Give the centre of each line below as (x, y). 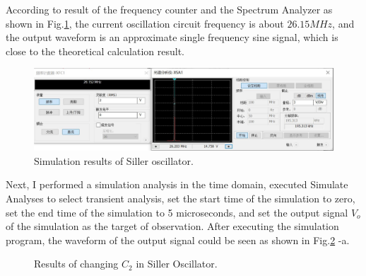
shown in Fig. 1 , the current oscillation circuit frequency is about (145, 23)
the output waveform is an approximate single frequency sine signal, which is (172, 37)
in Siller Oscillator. (177, 264)
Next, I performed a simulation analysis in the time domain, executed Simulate (177, 184)
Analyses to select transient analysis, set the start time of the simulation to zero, (181, 198)
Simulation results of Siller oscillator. (114, 160)
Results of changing (76, 264)
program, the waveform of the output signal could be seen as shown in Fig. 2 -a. (178, 240)
